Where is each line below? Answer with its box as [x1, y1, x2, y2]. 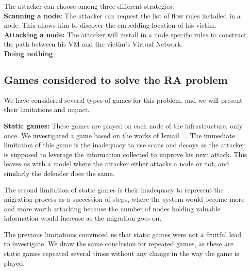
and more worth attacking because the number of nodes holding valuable [4, 203, 220, 213]
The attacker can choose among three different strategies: [4, 1, 174, 11]
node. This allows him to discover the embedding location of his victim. [4, 20, 217, 30]
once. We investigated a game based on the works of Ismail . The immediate [4, 130, 235, 140]
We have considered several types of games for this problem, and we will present [4, 95, 243, 105]
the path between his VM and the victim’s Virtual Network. [4, 39, 183, 49]
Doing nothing [4, 48, 53, 58]
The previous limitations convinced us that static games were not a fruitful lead [4, 229, 241, 239]
